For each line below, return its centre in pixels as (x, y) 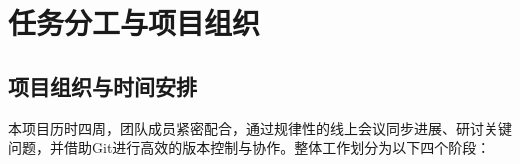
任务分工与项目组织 (134, 22)
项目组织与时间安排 (102, 85)
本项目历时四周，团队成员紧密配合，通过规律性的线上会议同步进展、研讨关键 (260, 127)
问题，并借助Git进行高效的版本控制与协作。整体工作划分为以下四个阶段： (249, 147)
